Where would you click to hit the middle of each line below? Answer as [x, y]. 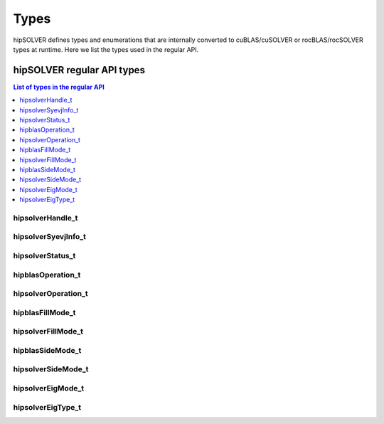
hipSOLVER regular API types [79, 70]
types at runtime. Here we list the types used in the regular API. [106, 49]
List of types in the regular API [59, 87]
